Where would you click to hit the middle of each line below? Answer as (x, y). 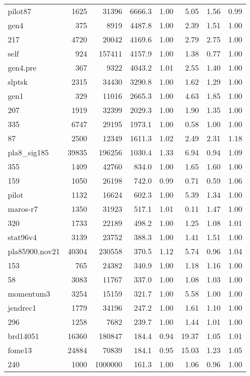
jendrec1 (22, 308)
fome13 (20, 350)
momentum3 (29, 293)
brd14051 (24, 336)
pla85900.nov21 (34, 251)
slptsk (18, 82)
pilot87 (20, 11)
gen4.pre (22, 67)
